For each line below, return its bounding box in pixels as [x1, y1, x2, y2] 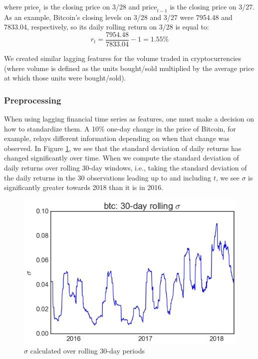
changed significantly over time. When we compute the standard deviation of [4, 152, 239, 163]
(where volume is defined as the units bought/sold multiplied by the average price [4, 62, 255, 73]
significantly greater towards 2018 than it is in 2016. [4, 182, 164, 192]
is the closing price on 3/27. [170, 1, 255, 11]
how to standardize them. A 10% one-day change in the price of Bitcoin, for [4, 123, 236, 133]
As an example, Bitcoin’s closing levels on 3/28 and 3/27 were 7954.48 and [4, 11, 233, 22]
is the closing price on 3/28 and [43, 1, 140, 11]
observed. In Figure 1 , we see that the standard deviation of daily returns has [4, 142, 242, 153]
